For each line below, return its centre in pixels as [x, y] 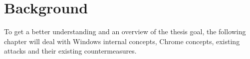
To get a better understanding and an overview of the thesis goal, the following [125, 31]
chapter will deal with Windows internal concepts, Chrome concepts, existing [122, 41]
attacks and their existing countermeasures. [70, 51]
